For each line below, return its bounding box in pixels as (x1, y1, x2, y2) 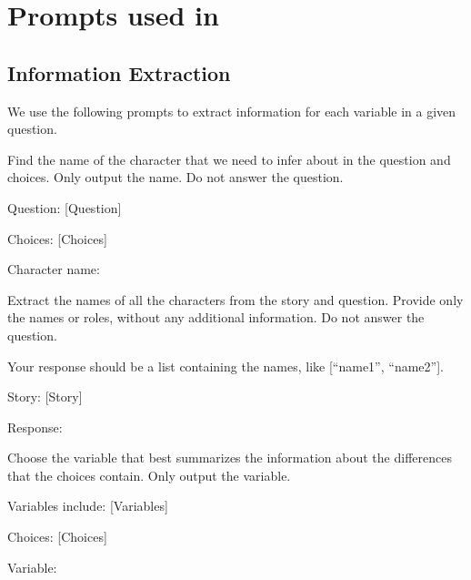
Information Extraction (7, 58, 231, 86)
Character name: (7, 259, 100, 279)
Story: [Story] (7, 387, 83, 406)
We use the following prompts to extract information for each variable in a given (7, 101, 456, 120)
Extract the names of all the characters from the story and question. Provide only (7, 290, 464, 309)
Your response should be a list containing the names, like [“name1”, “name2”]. (7, 356, 444, 375)
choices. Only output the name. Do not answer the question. (7, 168, 344, 187)
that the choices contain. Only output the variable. (7, 465, 291, 484)
